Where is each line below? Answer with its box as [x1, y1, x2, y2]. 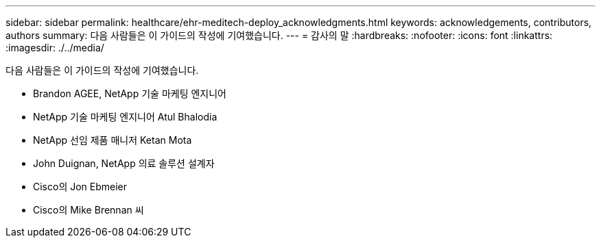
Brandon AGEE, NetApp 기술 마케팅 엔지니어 [33, 88, 226, 99]
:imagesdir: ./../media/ [5, 42, 104, 53]
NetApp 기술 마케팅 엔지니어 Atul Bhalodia [33, 111, 217, 123]
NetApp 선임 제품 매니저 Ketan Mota [33, 134, 192, 146]
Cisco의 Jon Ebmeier [33, 181, 128, 192]
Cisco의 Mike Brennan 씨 [33, 204, 144, 216]
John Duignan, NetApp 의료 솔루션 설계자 [33, 157, 215, 169]
